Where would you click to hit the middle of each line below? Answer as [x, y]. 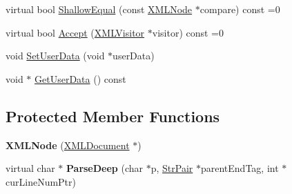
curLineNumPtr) [41, 181]
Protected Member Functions [113, 116]
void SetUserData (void [55, 56]
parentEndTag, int [240, 168]
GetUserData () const [80, 78]
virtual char [30, 168]
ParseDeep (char [105, 168]
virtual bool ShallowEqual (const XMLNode [99, 9]
